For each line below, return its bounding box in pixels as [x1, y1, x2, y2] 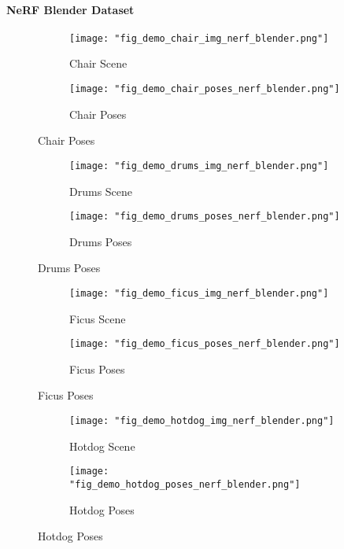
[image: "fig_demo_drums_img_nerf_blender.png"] [69, 160, 329, 171]
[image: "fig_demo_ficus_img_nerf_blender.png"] [69, 287, 329, 299]
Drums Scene [69, 182, 133, 199]
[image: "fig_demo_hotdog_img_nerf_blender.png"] [69, 415, 335, 427]
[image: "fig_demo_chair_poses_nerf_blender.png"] [69, 83, 340, 95]
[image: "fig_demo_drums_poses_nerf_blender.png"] [69, 211, 340, 223]
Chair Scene [69, 55, 128, 72]
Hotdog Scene [69, 437, 135, 454]
